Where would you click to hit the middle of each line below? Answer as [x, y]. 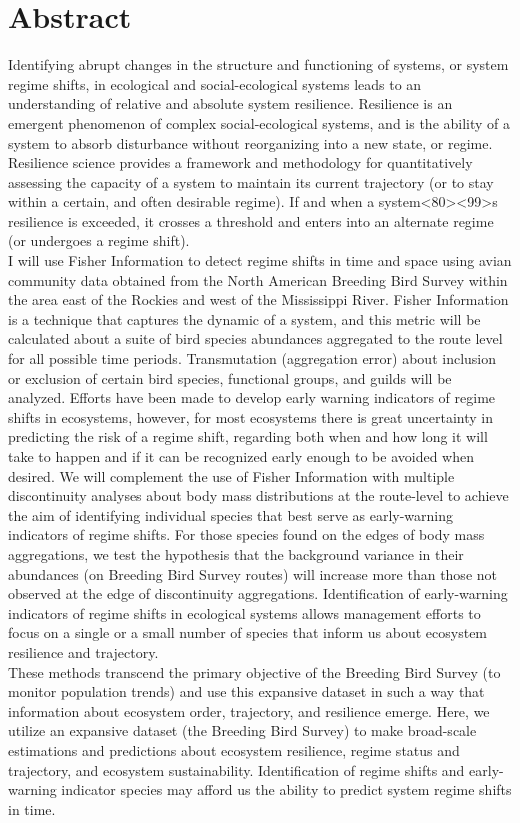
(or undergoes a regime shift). [99, 240]
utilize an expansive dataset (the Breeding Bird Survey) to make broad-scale [242, 730]
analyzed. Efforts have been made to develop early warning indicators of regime [252, 397]
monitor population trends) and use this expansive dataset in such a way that [246, 691]
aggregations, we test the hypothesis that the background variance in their [236, 553]
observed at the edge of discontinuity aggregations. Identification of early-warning [258, 593]
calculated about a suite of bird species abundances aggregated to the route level [255, 338]
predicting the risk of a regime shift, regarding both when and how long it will [248, 436]
